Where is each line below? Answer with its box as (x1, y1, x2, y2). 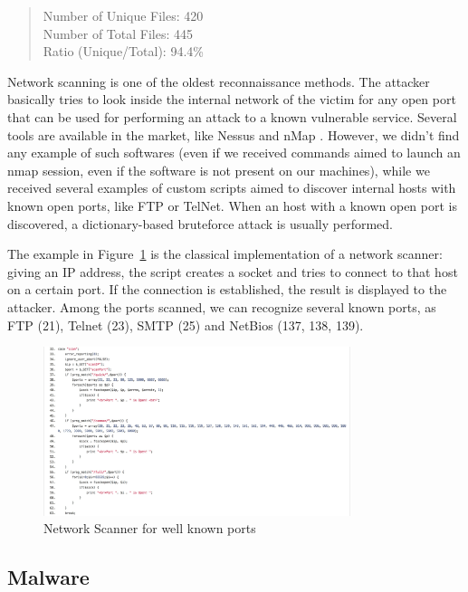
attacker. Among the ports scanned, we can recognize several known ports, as (7, 297, 436, 316)
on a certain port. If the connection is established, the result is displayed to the (7, 280, 447, 299)
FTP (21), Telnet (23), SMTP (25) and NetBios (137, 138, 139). (7, 315, 364, 334)
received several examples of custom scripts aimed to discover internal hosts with (7, 178, 456, 197)
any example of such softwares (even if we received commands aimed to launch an (7, 143, 461, 162)
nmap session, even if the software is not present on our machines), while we (7, 160, 430, 179)
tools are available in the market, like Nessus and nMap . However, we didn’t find (7, 125, 460, 144)
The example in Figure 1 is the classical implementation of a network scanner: (7, 244, 443, 263)
